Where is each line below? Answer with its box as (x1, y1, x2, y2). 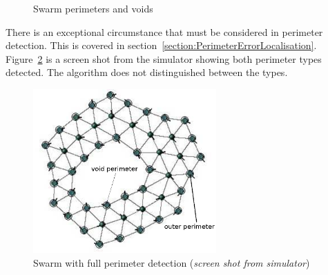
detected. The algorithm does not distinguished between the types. (6, 65, 288, 79)
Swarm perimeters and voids (33, 1, 153, 15)
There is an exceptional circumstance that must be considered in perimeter (6, 24, 323, 39)
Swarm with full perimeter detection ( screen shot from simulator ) (33, 255, 310, 269)
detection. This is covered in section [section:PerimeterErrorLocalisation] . (6, 38, 317, 53)
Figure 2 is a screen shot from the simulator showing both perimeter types (6, 51, 322, 66)
